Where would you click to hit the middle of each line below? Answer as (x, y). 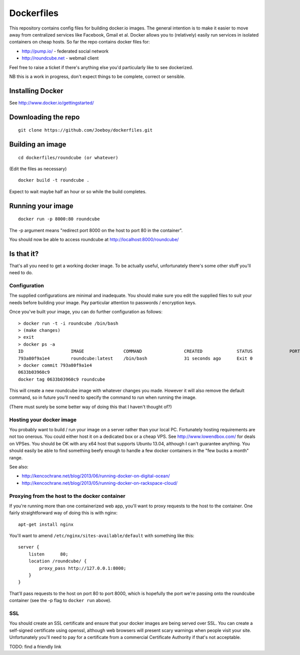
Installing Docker (36, 91)
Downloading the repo (44, 117)
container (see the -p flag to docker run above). (60, 600)
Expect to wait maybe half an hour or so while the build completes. (78, 191)
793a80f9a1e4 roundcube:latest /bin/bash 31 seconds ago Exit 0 (135, 358)
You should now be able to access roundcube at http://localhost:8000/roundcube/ (94, 239)
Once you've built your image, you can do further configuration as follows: (86, 312)
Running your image (41, 206)
